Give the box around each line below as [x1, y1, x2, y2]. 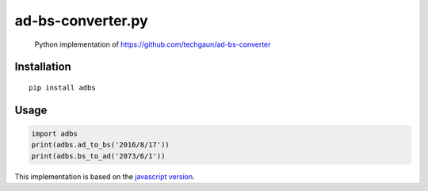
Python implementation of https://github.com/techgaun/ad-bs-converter [34, 40, 271, 49]
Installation [14, 60, 71, 74]
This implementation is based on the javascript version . [14, 171, 196, 181]
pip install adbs [29, 83, 96, 92]
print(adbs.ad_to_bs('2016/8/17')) [31, 140, 170, 150]
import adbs [31, 129, 78, 138]
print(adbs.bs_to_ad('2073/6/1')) [31, 151, 166, 160]
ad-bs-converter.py [14, 12, 148, 29]
